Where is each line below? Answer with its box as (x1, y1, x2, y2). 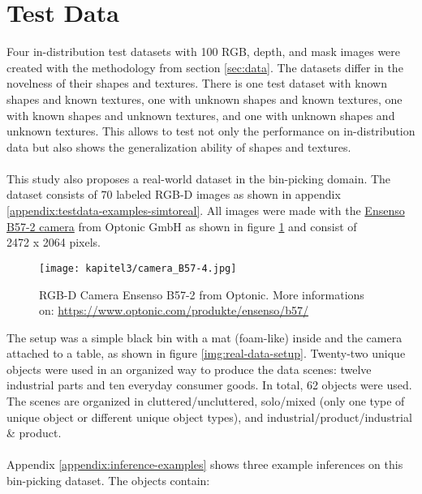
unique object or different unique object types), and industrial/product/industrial (6, 408, 412, 425)
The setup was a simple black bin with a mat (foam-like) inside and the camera (6, 329, 403, 346)
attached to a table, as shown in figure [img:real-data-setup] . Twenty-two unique (6, 345, 406, 362)
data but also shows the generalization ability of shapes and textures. (6, 138, 351, 155)
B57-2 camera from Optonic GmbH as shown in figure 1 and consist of (6, 217, 357, 234)
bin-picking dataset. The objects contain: (6, 472, 210, 489)
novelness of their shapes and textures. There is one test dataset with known (6, 75, 387, 92)
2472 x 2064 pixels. (6, 234, 101, 251)
